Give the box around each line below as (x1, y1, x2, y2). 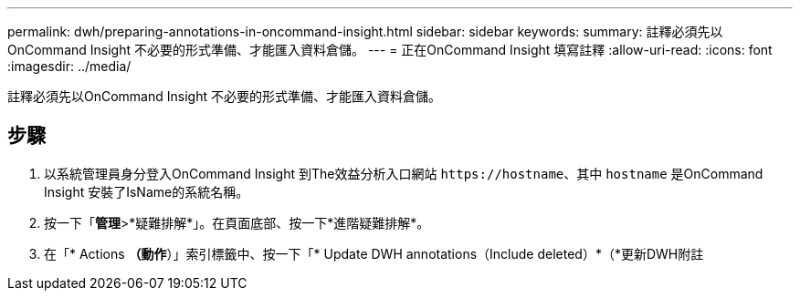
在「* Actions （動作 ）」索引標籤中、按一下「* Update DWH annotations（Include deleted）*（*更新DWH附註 (44, 245, 704, 262)
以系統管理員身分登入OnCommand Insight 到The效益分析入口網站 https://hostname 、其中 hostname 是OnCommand (44, 165, 763, 181)
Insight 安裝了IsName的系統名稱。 (44, 183, 249, 200)
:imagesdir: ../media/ (7, 58, 132, 74)
